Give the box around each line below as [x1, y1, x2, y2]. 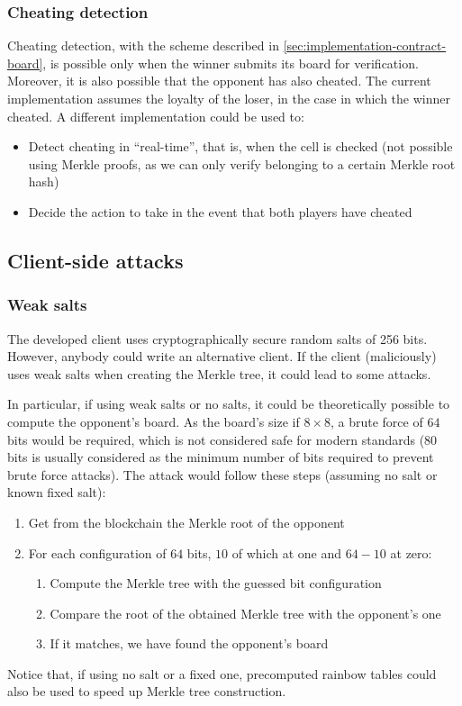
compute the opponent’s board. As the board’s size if [7, 412, 300, 430]
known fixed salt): [7, 483, 106, 502]
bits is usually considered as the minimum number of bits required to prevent [7, 448, 434, 466]
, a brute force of [330, 412, 423, 430]
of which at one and [231, 543, 342, 562]
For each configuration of [28, 543, 167, 562]
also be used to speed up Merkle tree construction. [7, 682, 286, 701]
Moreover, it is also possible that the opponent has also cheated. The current [7, 71, 431, 90]
